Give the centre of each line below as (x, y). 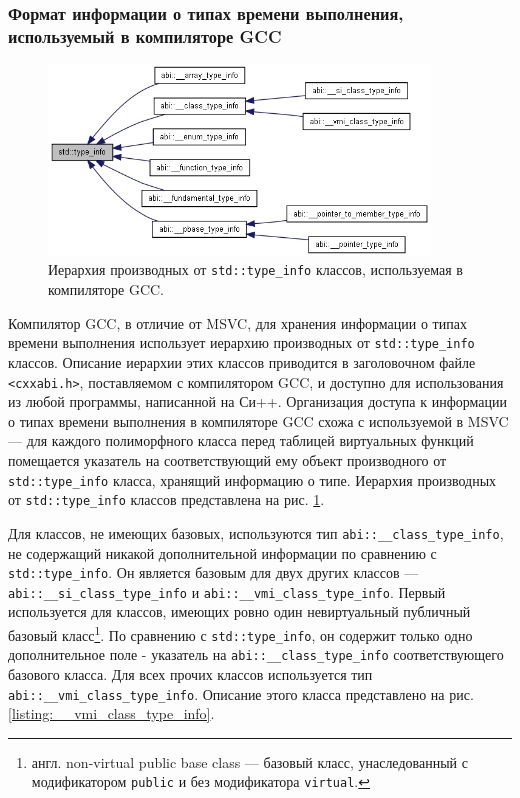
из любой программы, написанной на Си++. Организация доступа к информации (257, 401)
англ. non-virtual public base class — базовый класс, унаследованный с (249, 761)
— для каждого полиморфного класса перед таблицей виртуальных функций (241, 440)
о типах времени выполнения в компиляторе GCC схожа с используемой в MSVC (258, 420)
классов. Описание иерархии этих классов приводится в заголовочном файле (242, 361)
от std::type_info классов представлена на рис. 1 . (166, 499)
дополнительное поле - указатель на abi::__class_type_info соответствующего (256, 654)
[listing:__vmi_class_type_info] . (111, 713)
